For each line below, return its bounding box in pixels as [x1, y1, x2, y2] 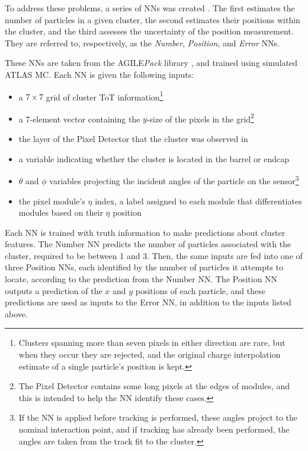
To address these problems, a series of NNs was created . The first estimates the [5, 2, 295, 14]
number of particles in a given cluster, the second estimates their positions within [5, 13, 300, 26]
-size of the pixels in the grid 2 [146, 111, 254, 125]
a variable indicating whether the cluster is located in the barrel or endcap [18, 152, 289, 165]
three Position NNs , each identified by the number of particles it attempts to [5, 261, 284, 273]
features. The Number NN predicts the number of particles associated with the [5, 238, 291, 250]
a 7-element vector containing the [18, 112, 140, 125]
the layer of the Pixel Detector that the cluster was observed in [18, 133, 248, 145]
